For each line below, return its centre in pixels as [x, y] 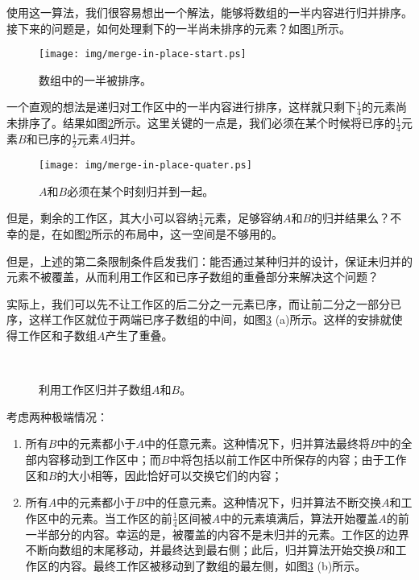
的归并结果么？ [351, 218]
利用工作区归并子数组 [95, 389]
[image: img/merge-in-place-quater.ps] [145, 165]
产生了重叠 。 [139, 335]
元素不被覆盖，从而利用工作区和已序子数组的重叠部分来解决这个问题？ [193, 277]
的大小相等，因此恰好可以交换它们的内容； [170, 475]
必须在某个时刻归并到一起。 [141, 191]
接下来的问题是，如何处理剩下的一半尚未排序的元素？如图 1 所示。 [178, 28]
